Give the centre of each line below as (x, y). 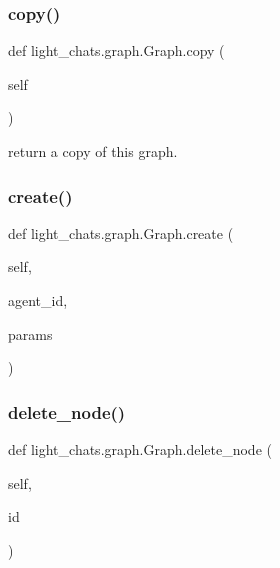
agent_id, (38, 300)
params (30, 333)
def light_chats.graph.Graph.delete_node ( (140, 449)
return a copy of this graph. (93, 151)
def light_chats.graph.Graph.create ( (121, 232)
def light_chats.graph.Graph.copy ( (116, 50)
